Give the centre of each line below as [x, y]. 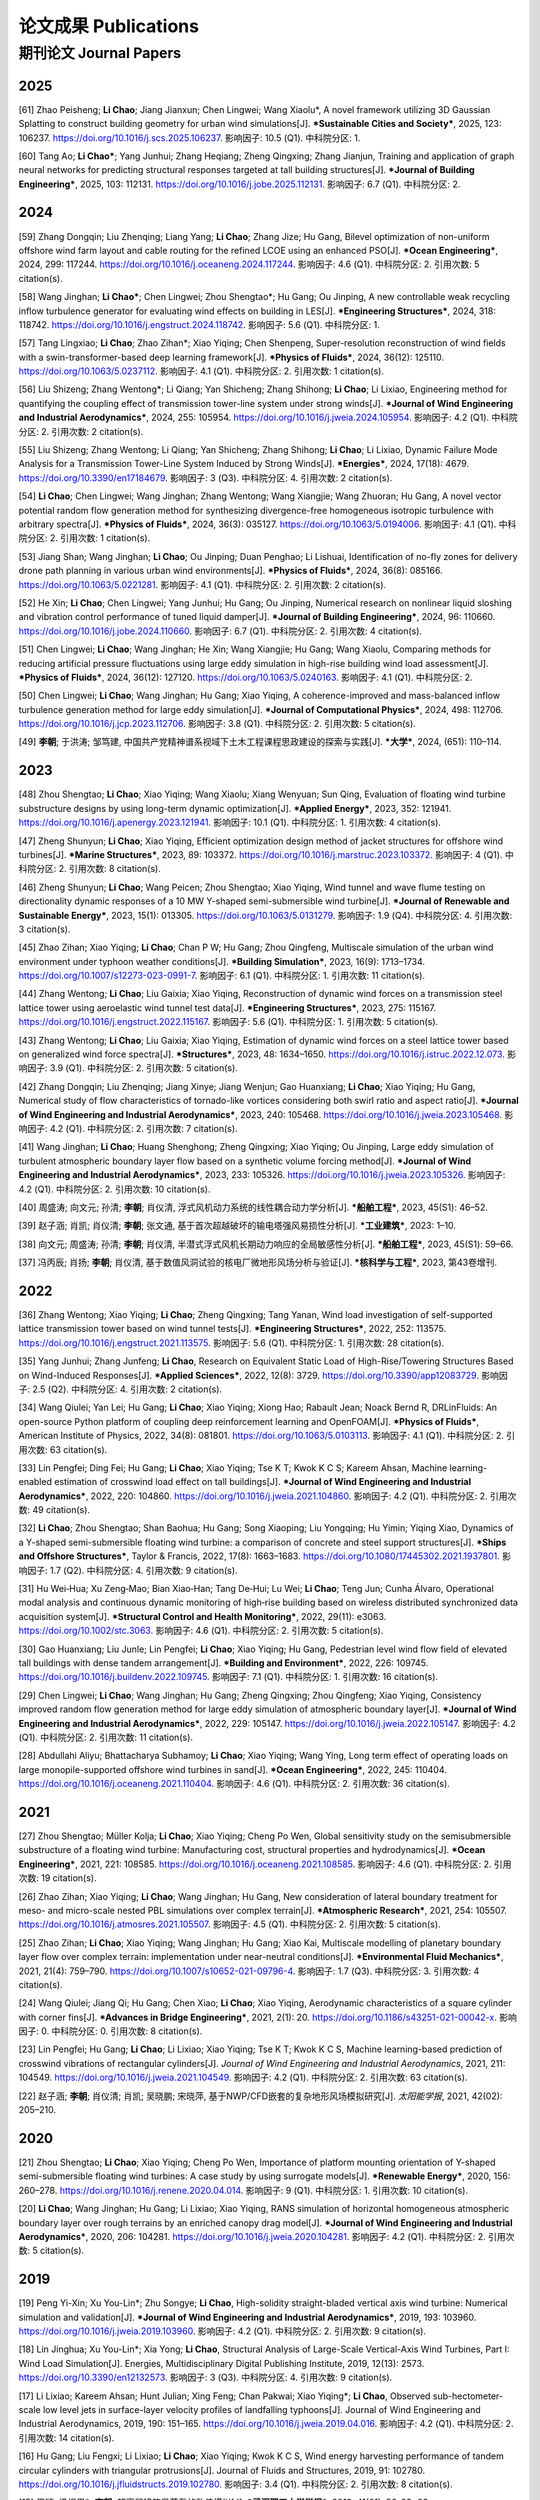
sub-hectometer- [468, 2396]
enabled [35, 1482]
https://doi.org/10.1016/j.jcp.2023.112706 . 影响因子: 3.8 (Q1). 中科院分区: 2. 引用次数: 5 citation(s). [217, 724]
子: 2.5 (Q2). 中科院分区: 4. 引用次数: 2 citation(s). [120, 1389]
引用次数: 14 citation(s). [66, 2437]
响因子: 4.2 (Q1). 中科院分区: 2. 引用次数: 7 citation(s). [128, 1128]
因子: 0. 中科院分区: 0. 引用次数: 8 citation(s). [110, 2031]
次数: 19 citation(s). [57, 1878]
